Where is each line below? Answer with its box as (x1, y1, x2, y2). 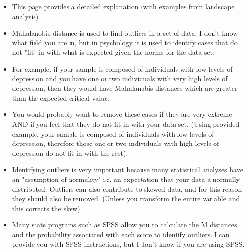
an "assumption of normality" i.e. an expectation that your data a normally (12, 174, 240, 184)
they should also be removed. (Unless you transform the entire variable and (12, 193, 240, 204)
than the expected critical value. (12, 92, 110, 103)
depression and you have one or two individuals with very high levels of (12, 73, 228, 83)
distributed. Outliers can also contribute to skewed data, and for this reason (12, 183, 242, 194)
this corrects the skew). (12, 203, 82, 213)
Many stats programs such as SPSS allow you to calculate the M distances (12, 219, 237, 230)
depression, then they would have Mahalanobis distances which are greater (12, 83, 238, 93)
